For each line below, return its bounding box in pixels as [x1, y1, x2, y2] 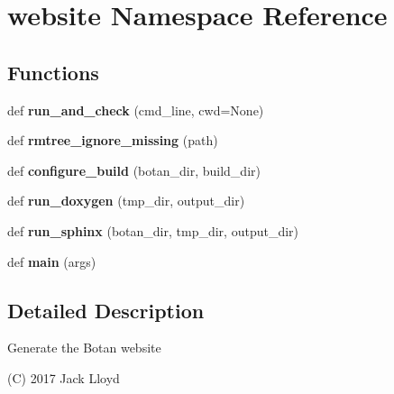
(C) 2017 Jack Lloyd [7, 368, 120, 387]
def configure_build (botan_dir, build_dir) [7, 160, 261, 179]
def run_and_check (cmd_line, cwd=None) [7, 100, 264, 119]
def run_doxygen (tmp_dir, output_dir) [7, 191, 245, 210]
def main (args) [7, 252, 96, 270]
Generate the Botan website [7, 338, 161, 357]
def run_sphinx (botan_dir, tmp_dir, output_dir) [7, 221, 299, 240]
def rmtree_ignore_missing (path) [7, 131, 218, 150]
